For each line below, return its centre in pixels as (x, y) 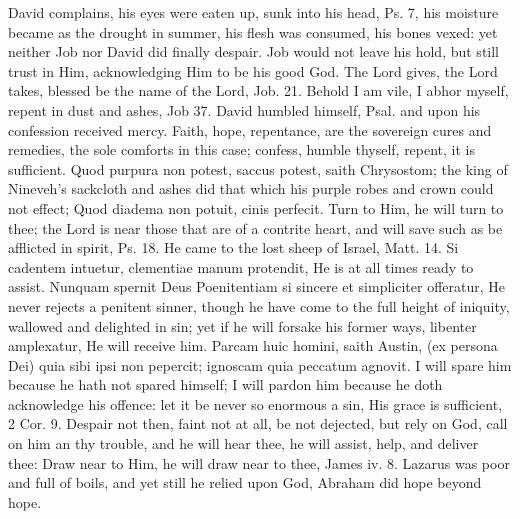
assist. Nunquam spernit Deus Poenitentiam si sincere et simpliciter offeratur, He (256, 286)
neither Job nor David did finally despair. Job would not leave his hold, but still (254, 51)
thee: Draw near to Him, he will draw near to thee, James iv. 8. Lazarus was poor (259, 462)
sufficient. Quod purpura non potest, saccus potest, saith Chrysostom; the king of (258, 168)
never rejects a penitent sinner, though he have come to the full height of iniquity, (259, 305)
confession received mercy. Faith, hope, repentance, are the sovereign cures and (250, 129)
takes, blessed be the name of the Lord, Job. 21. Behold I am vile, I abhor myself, (258, 90)
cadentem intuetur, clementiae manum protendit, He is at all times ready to (241, 266)
